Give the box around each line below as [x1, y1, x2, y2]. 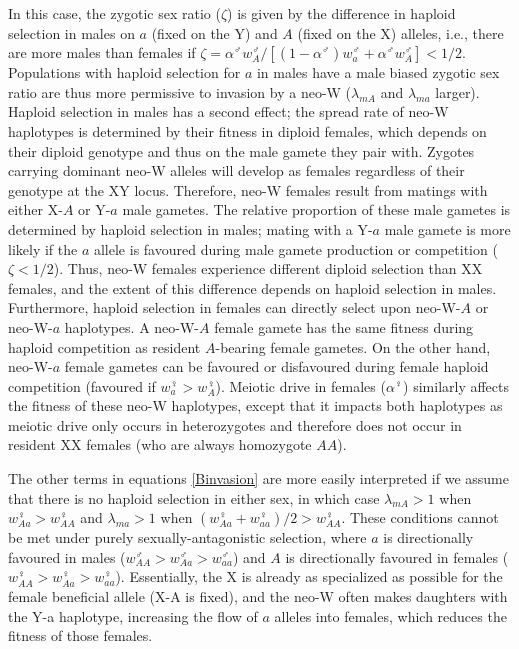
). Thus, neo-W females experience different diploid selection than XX [53, 258, 483, 279]
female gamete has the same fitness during [214, 316, 474, 337]
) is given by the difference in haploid [227, 3, 456, 23]
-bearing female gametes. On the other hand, [215, 336, 491, 357]
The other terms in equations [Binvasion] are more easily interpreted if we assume [8, 468, 509, 489]
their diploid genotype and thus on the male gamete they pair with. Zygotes [8, 140, 475, 161]
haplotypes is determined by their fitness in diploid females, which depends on [8, 120, 487, 141]
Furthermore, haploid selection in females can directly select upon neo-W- [8, 297, 461, 318]
